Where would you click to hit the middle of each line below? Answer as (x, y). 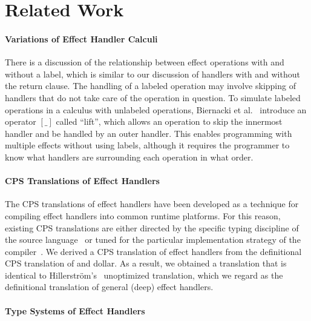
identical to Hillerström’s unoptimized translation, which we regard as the (144, 275)
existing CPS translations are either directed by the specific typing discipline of (152, 227)
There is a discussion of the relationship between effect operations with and (145, 62)
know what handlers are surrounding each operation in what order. (129, 157)
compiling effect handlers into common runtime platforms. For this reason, (143, 215)
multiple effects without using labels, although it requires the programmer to (147, 145)
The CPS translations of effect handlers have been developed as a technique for (152, 204)
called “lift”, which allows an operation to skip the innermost (169, 121)
